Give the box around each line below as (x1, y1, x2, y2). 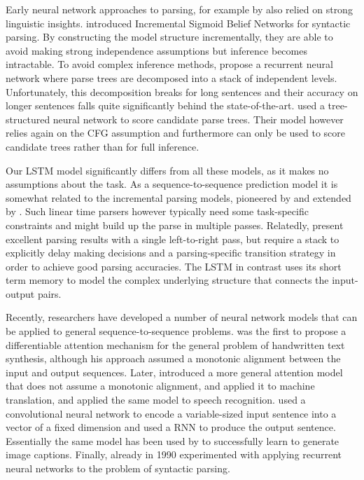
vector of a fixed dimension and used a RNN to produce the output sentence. (6, 420, 336, 434)
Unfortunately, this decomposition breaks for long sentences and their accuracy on (6, 84, 358, 99)
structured (6, 111, 50, 126)
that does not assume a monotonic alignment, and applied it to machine (6, 378, 315, 393)
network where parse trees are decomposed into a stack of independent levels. (6, 70, 337, 85)
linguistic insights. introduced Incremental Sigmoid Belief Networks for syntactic (6, 15, 351, 30)
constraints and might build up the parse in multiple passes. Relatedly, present (6, 217, 344, 232)
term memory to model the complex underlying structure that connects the (6, 273, 329, 287)
